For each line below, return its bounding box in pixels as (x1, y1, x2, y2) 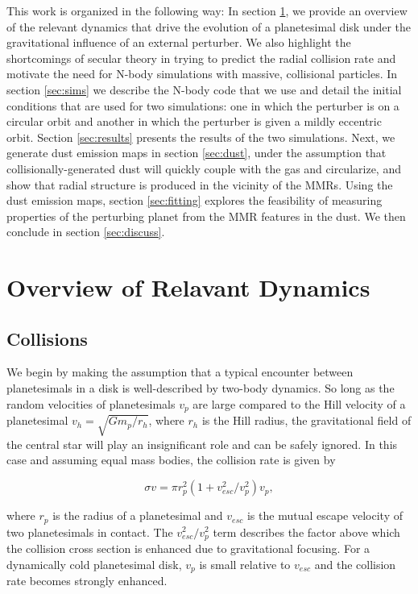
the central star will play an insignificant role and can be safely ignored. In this (6, 435, 398, 452)
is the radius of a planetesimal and (52, 507, 223, 524)
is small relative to (199, 555, 291, 572)
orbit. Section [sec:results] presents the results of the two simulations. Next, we (6, 128, 395, 145)
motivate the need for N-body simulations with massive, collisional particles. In (6, 65, 398, 82)
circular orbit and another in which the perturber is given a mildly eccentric (6, 113, 382, 130)
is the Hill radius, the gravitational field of (201, 412, 412, 429)
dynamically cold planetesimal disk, (6, 555, 182, 572)
